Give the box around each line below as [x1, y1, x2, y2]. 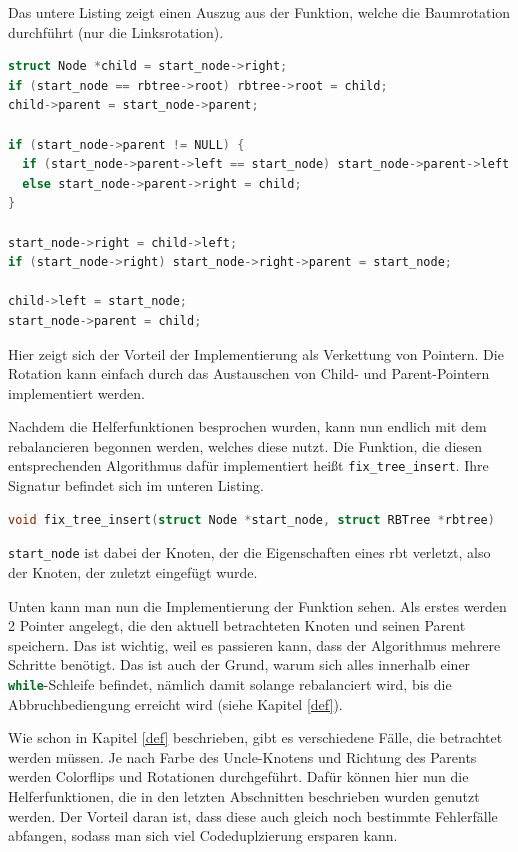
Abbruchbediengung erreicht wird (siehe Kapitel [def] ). [8, 693, 343, 714]
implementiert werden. [8, 382, 145, 403]
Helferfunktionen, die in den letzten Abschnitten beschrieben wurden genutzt [8, 785, 480, 806]
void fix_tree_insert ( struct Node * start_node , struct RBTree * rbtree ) [8, 512, 495, 527]
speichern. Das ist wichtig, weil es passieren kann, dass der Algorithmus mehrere [8, 634, 501, 655]
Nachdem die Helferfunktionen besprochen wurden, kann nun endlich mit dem [8, 416, 487, 437]
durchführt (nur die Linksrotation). [8, 21, 224, 42]
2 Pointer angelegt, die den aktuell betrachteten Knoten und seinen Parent [8, 615, 466, 636]
